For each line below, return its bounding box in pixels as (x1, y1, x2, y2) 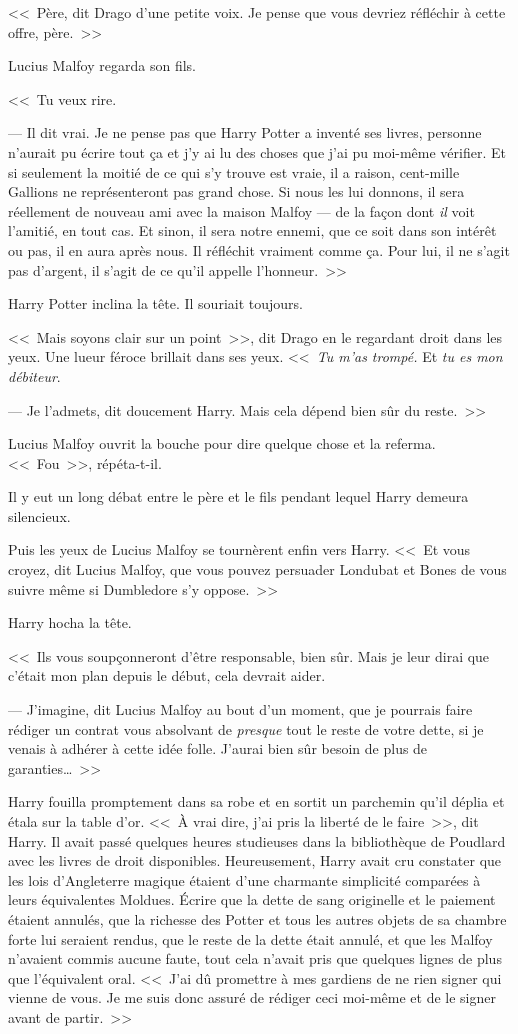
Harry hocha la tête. (8, 612, 132, 633)
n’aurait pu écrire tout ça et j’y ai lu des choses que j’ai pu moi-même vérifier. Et (8, 141, 506, 162)
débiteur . (8, 365, 61, 386)
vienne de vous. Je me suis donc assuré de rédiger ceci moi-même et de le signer (8, 987, 496, 1008)
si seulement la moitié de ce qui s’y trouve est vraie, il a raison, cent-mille (8, 161, 460, 182)
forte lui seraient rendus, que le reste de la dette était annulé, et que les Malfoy (8, 928, 493, 949)
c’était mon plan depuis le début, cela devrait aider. (8, 665, 326, 686)
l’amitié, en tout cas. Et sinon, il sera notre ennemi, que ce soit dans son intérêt (8, 220, 497, 241)
